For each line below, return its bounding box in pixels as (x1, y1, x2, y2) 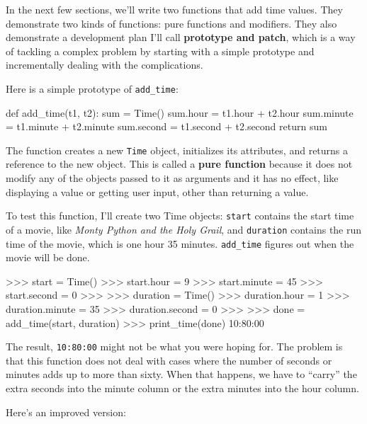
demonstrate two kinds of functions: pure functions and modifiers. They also (6, 16, 337, 30)
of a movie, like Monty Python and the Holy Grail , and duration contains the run (6, 222, 362, 236)
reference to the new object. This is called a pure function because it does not (6, 156, 353, 171)
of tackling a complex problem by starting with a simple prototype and (6, 43, 315, 58)
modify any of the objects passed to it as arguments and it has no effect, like (6, 171, 339, 185)
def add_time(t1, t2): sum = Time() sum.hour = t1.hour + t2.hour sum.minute (6, 105, 354, 120)
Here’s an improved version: (6, 404, 126, 419)
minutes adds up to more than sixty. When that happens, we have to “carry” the (6, 367, 357, 382)
